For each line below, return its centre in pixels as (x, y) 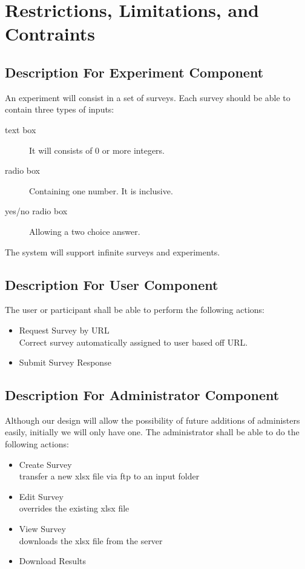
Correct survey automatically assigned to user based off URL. (133, 342)
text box (21, 129)
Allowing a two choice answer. (85, 231)
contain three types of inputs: (60, 109)
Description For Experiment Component (134, 72)
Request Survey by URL (64, 330)
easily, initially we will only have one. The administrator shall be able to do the (152, 432)
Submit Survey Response (65, 362)
